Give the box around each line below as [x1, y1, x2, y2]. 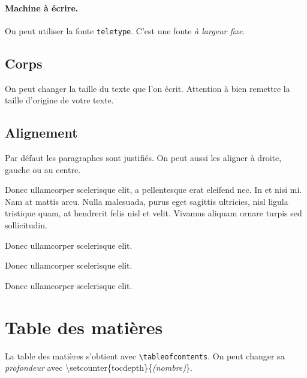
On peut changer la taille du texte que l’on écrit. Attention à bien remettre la [5, 82, 290, 94]
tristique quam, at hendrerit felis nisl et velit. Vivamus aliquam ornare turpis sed [5, 207, 302, 219]
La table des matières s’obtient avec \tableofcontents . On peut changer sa [5, 349, 285, 362]
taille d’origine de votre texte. [5, 94, 114, 106]
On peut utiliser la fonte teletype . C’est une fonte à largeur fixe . [5, 24, 245, 37]
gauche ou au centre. [5, 163, 81, 175]
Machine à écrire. [5, 1, 79, 14]
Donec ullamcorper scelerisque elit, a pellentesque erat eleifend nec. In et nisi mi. [5, 183, 302, 196]
